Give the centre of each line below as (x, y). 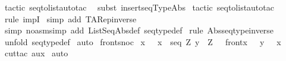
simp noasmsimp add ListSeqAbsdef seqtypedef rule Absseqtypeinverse (139, 30)
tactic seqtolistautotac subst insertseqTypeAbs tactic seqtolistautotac (139, 7)
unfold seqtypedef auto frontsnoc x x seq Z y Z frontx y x (143, 41)
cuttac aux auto (36, 53)
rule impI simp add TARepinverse (70, 18)
